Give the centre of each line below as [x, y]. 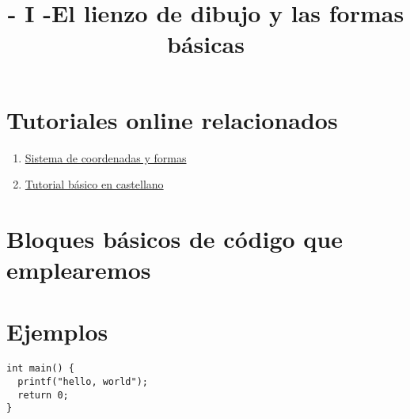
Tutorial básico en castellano [94, 184]
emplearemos [79, 270]
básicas [206, 44]
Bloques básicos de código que [175, 238]
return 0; [43, 395]
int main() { [40, 369]
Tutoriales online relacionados [172, 119]
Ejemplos [57, 331]
